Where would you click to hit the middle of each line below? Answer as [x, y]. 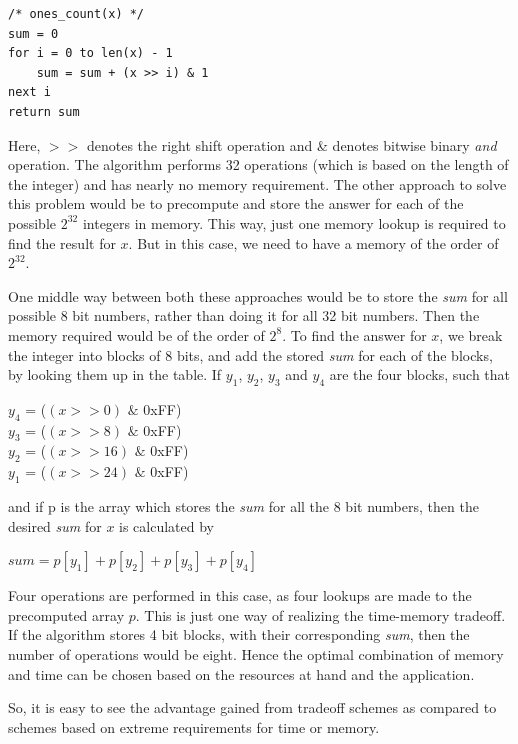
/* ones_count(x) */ [76, 14]
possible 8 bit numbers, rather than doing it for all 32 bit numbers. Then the [244, 315]
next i [29, 92]
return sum [44, 111]
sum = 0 [33, 33]
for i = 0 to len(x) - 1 [90, 53]
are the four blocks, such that [420, 374]
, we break [471, 334]
